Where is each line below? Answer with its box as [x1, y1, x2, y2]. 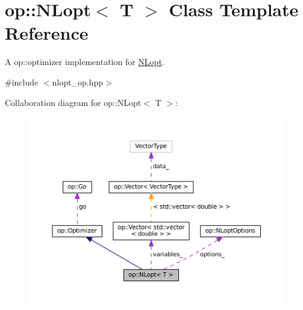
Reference [5, 20, 89, 45]
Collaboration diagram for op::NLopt [5, 96, 142, 108]
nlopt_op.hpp [52, 75, 103, 88]
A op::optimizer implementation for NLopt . [5, 55, 164, 68]
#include [5, 75, 39, 88]
